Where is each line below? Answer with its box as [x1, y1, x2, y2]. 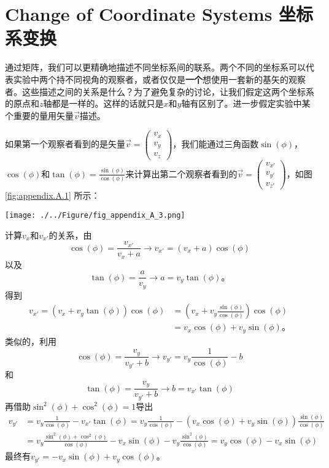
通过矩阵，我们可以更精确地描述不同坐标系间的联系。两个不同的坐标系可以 [5, 61, 306, 74]
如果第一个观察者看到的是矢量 [5, 137, 125, 150]
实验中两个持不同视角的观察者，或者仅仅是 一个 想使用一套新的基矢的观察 [13, 72, 306, 85]
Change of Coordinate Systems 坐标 [5, 1, 314, 26]
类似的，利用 [5, 334, 56, 347]
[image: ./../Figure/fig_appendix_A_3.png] [5, 210, 185, 220]
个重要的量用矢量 [5, 109, 74, 121]
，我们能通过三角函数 [172, 137, 259, 150]
